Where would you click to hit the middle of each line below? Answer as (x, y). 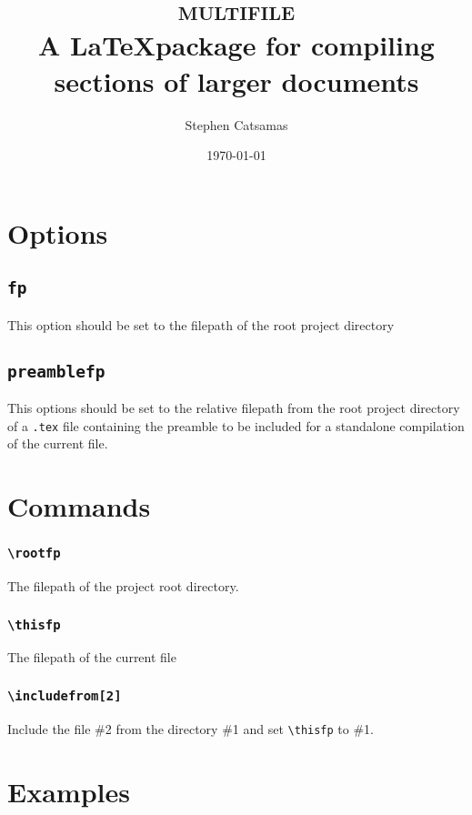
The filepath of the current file (92, 657)
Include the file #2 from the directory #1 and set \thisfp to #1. (191, 728)
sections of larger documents (236, 80)
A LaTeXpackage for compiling (236, 45)
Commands (79, 506)
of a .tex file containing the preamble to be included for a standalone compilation (236, 425)
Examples (69, 791)
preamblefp (56, 371)
